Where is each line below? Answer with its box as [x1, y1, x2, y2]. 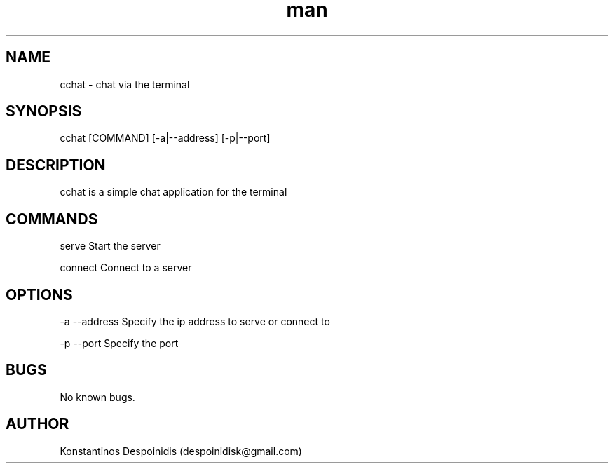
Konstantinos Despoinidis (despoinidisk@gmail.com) [60, 444, 302, 457]
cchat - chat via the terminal [60, 78, 190, 90]
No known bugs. [60, 390, 135, 403]
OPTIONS [6, 285, 73, 304]
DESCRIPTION [6, 156, 106, 174]
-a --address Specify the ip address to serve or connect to [60, 315, 330, 327]
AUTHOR [6, 415, 69, 433]
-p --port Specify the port [60, 337, 179, 349]
